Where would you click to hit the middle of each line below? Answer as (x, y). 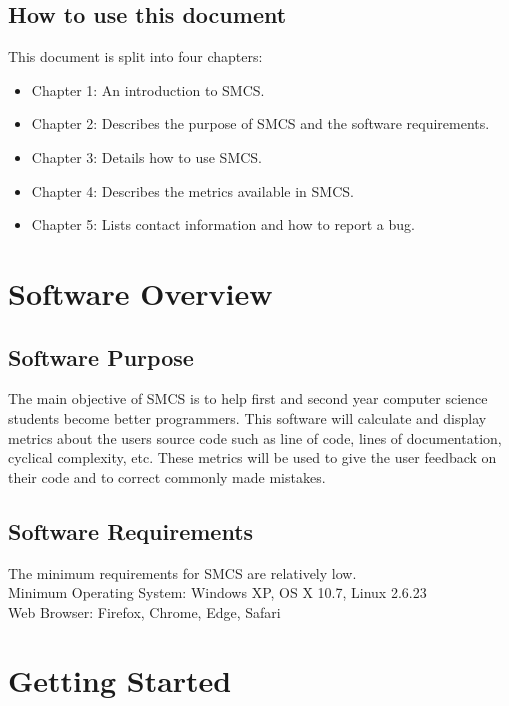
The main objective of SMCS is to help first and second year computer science (248, 398)
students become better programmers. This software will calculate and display (247, 417)
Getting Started (120, 680)
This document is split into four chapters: (135, 56)
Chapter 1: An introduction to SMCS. (148, 89)
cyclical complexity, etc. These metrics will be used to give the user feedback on (252, 457)
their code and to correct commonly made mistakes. (167, 476)
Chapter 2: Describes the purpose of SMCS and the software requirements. (260, 123)
